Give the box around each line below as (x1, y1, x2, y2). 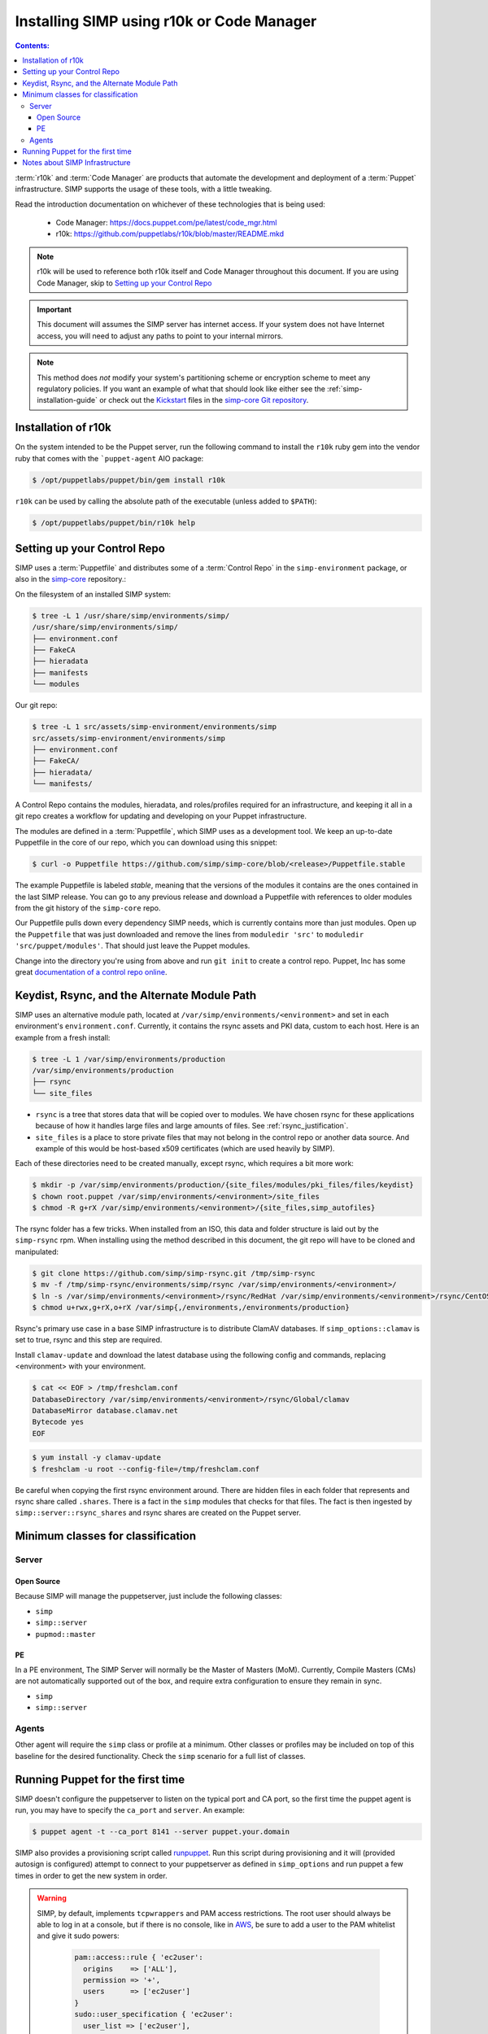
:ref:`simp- (326, 383, 363, 394)
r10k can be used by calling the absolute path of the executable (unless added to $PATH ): (15, 496, 317, 506)
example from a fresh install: (15, 1032, 111, 1042)
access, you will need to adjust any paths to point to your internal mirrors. (37, 330, 284, 341)
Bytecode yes (32, 1417, 85, 1427)
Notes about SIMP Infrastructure (22, 158, 131, 168)
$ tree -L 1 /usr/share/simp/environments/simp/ (32, 611, 230, 620)
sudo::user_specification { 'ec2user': (74, 2010, 233, 2019)
